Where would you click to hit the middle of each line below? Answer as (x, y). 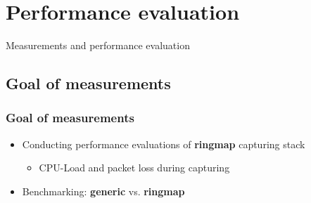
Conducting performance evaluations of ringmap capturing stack (164, 144)
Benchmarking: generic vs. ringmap (103, 191)
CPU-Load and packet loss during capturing (134, 168)
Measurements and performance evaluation (98, 45)
